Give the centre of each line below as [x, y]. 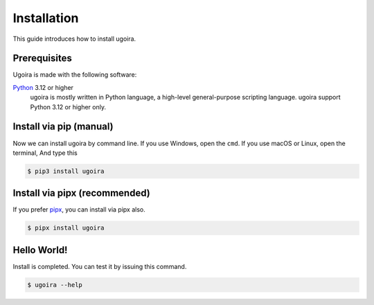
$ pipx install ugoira [66, 228]
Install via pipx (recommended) [81, 193]
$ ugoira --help [55, 285]
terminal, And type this [45, 153]
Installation [46, 18]
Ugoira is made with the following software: [75, 75]
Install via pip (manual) [63, 127]
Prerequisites [42, 58]
